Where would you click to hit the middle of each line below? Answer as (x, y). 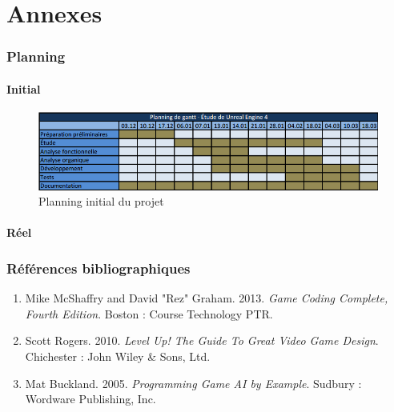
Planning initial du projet (101, 201)
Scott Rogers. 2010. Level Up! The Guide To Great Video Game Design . (202, 340)
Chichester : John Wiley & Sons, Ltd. (118, 356)
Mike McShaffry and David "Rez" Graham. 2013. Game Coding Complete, (207, 298)
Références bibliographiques (98, 268)
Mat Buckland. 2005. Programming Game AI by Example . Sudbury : (193, 383)
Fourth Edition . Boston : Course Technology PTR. (149, 313)
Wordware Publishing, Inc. (90, 399)
